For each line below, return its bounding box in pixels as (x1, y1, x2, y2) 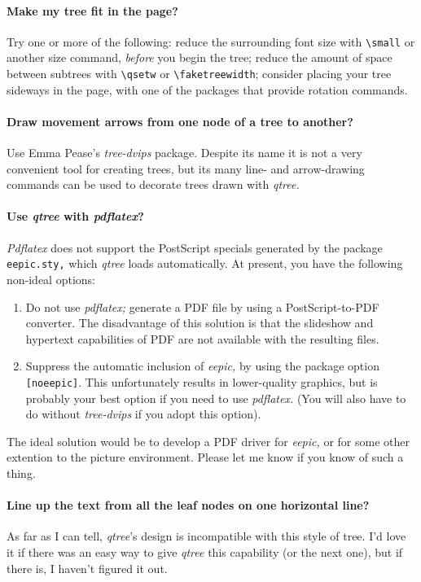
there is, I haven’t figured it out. (7, 559, 168, 576)
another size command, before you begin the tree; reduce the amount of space (7, 49, 392, 66)
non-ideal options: (7, 270, 95, 287)
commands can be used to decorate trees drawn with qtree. (7, 176, 300, 193)
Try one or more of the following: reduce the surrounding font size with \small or (7, 33, 415, 50)
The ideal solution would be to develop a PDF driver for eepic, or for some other (7, 432, 410, 449)
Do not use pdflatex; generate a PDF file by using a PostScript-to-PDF (25, 298, 379, 315)
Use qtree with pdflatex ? (7, 208, 144, 225)
